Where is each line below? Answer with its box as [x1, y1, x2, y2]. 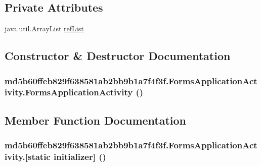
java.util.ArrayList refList [5, 23, 84, 34]
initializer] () [53, 150, 106, 162]
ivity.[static [5, 150, 51, 162]
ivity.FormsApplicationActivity [5, 86, 133, 98]
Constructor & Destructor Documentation [5, 48, 231, 64]
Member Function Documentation [5, 112, 187, 128]
